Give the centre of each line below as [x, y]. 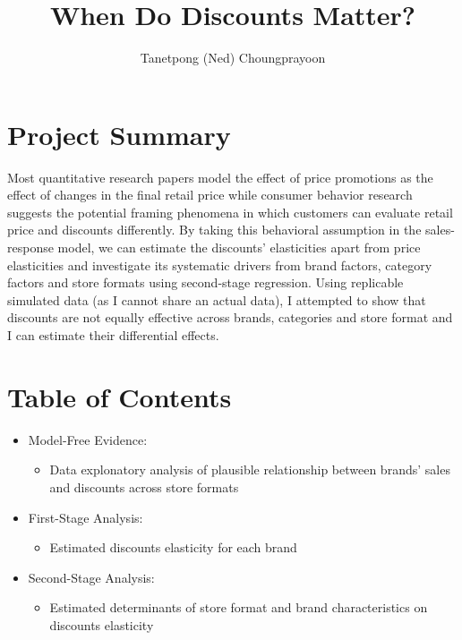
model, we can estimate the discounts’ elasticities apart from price [239, 247]
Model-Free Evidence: [88, 439]
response [30, 247]
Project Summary [119, 134]
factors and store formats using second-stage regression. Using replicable [205, 282]
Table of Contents [120, 396]
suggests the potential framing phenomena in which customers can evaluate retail [230, 212]
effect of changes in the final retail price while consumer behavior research [210, 195]
